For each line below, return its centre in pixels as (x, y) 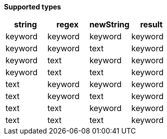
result (152, 24)
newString (109, 24)
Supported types (33, 7)
